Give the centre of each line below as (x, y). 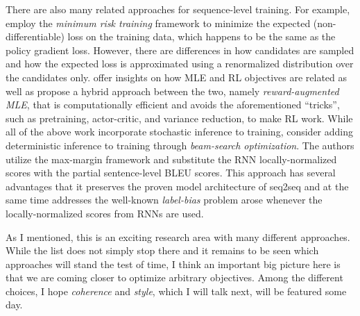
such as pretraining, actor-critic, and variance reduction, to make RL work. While (179, 118)
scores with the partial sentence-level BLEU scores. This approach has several (171, 173)
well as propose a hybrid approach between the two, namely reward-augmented (172, 91)
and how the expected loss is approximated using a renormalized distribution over (180, 64)
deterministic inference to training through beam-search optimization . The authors (180, 145)
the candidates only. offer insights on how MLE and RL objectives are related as (177, 77)
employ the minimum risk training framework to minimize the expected (158, 23)
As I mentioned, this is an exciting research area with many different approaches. (178, 236)
